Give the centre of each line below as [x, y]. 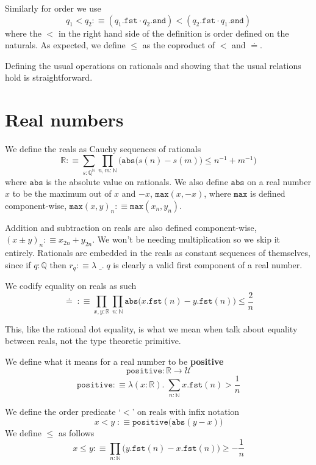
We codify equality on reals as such [71, 286]
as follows [76, 432]
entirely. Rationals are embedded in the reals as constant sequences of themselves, [158, 253]
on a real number [279, 181]
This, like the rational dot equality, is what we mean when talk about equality [151, 328]
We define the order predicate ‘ [63, 412]
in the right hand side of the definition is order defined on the [174, 33]
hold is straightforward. [49, 77]
